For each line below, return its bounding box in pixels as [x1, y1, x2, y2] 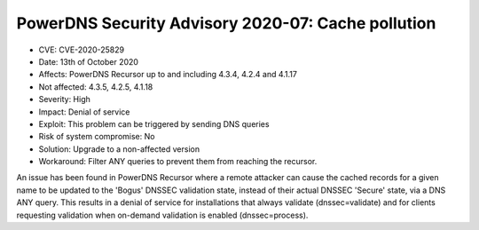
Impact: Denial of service [38, 107, 130, 117]
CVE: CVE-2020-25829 [38, 44, 124, 55]
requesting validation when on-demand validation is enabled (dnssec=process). [16, 210, 309, 220]
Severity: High [38, 94, 90, 105]
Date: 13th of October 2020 [38, 56, 139, 67]
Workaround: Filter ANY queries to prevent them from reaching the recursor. [38, 156, 318, 167]
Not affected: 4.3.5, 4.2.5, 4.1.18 [38, 81, 153, 92]
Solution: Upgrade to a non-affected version [38, 143, 200, 155]
